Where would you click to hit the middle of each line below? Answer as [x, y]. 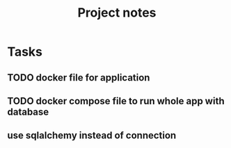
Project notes [117, 13]
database [28, 112]
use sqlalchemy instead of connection [92, 136]
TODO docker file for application [79, 77]
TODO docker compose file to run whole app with [116, 101]
